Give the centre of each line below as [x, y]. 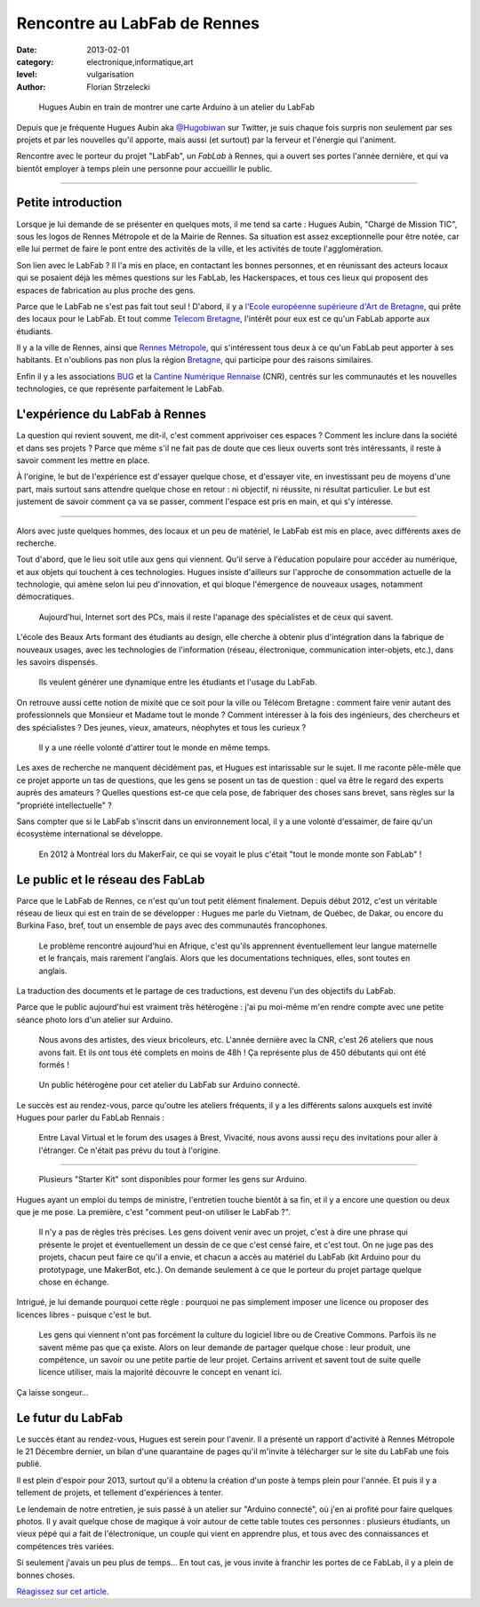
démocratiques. [45, 596]
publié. [29, 1464]
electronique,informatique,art [140, 61]
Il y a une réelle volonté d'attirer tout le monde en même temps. [155, 748]
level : [27, 75]
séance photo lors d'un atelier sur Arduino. [95, 1019]
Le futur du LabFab [70, 1418]
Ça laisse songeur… [52, 1392]
